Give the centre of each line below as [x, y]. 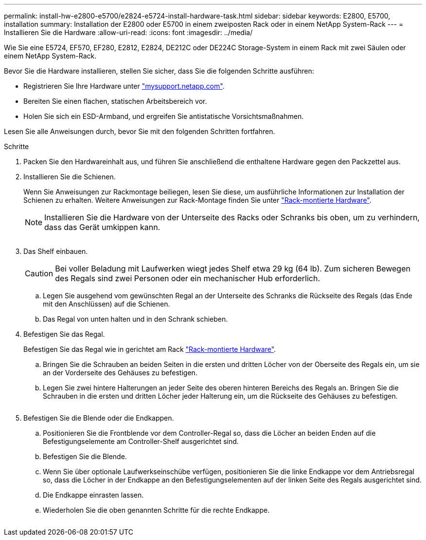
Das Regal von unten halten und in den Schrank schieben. [135, 319]
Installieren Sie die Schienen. [70, 177]
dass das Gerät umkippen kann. [102, 227]
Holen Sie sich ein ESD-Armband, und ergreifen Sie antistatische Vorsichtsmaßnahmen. [164, 116]
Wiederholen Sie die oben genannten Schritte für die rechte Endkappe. [156, 510]
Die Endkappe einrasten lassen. [93, 495]
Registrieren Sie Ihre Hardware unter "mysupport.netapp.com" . [124, 86]
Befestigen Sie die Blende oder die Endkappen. [99, 418]
